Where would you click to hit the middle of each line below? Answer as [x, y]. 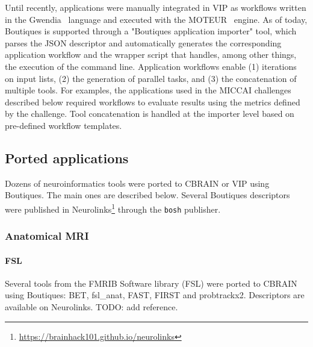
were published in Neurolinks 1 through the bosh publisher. [113, 208]
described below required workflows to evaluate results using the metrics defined [153, 102]
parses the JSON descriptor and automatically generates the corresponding [143, 42]
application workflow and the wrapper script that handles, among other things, [151, 55]
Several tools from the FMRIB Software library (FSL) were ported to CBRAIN [151, 283]
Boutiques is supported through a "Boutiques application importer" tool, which [151, 31]
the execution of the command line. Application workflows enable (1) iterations [151, 66]
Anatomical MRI [47, 236]
